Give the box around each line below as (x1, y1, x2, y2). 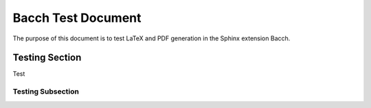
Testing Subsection (12, 87, 79, 96)
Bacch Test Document (12, 10, 142, 25)
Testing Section (12, 52, 82, 64)
